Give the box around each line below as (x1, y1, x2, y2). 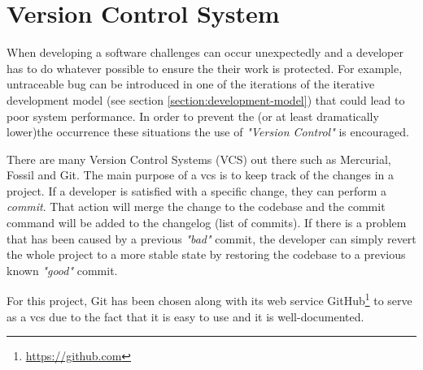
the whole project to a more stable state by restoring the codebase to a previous (7, 246, 406, 263)
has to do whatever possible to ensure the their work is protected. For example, (7, 59, 403, 76)
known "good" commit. (7, 261, 118, 278)
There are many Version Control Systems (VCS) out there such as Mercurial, (7, 150, 391, 167)
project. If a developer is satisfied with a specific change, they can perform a (7, 182, 387, 199)
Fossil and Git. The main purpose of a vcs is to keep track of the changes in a (7, 166, 395, 183)
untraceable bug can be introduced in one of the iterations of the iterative (7, 75, 375, 92)
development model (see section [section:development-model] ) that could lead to (7, 91, 405, 108)
